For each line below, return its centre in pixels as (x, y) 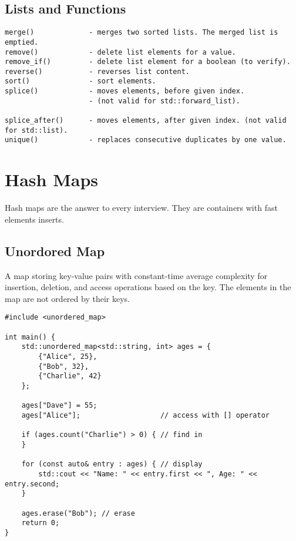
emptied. (22, 42)
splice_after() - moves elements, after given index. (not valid (146, 121)
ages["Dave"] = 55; (59, 406)
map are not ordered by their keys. (67, 298)
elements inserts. (34, 219)
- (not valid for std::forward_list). (164, 101)
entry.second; (32, 484)
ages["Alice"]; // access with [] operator (146, 415)
